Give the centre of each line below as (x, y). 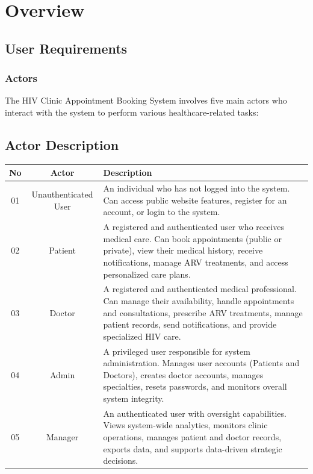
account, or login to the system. (162, 212)
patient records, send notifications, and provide (190, 324)
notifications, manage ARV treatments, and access (196, 262)
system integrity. (134, 398)
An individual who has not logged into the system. (197, 188)
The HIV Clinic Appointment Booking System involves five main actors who (146, 100)
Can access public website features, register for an (195, 200)
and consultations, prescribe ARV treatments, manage (203, 312)
